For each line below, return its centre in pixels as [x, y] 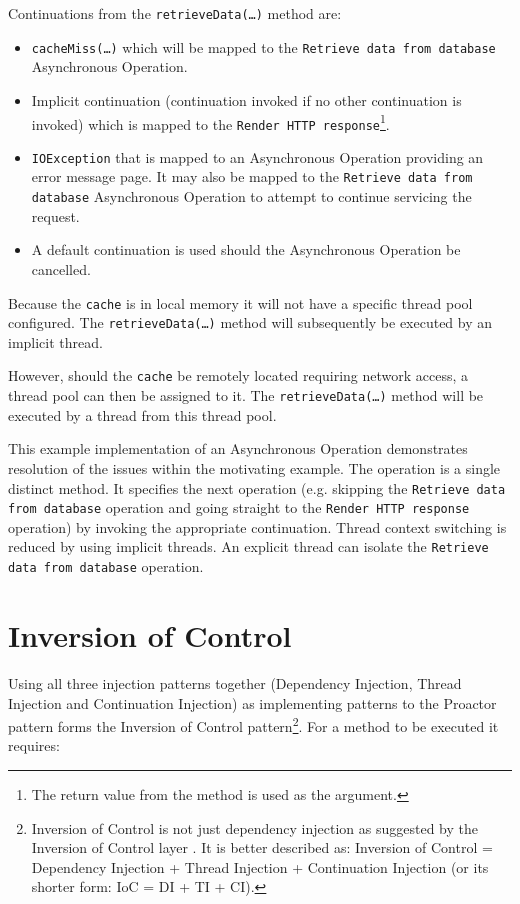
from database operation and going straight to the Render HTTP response [239, 507]
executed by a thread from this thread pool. [142, 414]
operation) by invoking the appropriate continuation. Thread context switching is [257, 526]
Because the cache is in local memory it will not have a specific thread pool [240, 302]
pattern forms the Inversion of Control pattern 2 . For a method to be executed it [253, 724]
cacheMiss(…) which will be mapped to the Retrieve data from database [263, 46]
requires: [34, 745]
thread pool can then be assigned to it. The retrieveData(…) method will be [246, 395]
